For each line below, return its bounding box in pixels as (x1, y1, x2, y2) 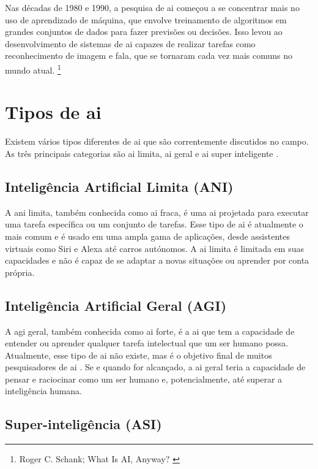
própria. (5, 265, 35, 278)
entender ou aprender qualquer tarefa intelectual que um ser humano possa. (5, 337, 289, 349)
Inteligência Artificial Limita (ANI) (5, 177, 234, 196)
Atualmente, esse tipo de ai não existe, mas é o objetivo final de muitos (5, 348, 272, 361)
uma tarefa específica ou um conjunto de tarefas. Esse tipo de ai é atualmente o (5, 218, 303, 231)
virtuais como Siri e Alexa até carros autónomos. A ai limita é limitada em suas (5, 242, 304, 254)
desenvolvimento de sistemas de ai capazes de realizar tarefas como (5, 37, 256, 50)
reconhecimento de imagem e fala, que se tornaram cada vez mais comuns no (5, 49, 293, 62)
